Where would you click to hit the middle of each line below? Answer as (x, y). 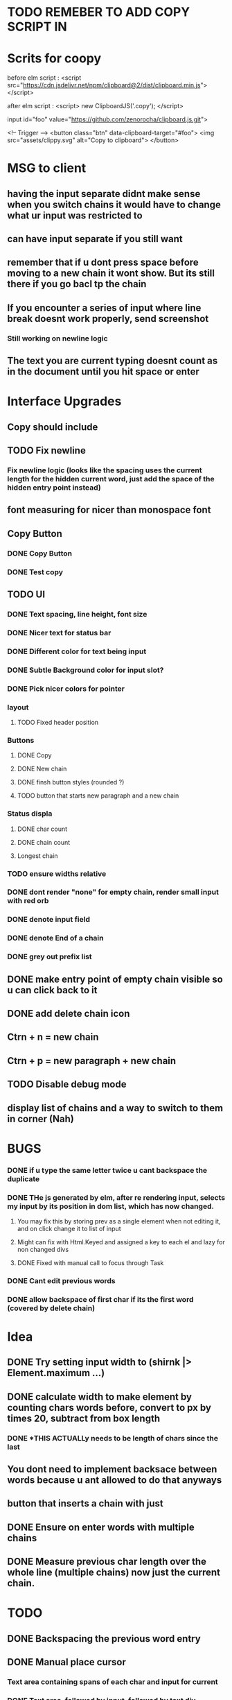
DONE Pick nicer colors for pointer (66, 689)
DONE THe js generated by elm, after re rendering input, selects (116, 1197)
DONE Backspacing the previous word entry (104, 1639)
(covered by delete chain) (51, 1308)
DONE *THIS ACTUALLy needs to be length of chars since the (113, 1438)
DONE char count (42, 829)
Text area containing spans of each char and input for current (113, 1682)
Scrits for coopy (54, 59)
